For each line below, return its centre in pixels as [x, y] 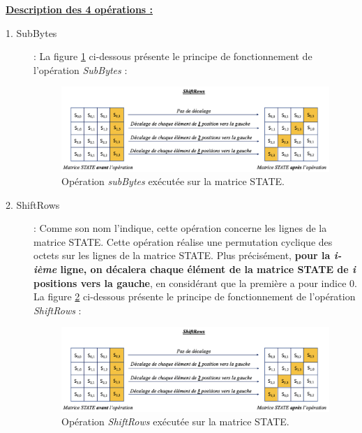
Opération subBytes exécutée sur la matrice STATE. [173, 181]
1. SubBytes [31, 32]
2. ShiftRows [33, 204]
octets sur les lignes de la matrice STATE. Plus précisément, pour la [182, 255]
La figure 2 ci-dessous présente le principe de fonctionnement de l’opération [195, 296]
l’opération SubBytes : [81, 69]
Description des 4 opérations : [80, 9]
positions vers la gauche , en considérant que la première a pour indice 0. [195, 282]
